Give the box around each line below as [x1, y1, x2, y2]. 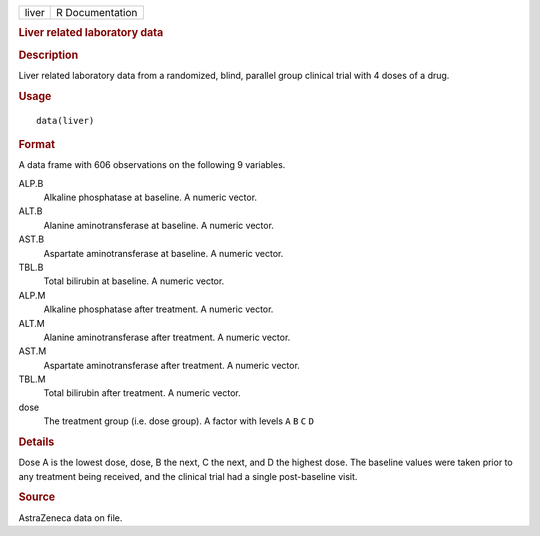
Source [18, 490, 56, 504]
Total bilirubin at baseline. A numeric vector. [43, 275, 225, 287]
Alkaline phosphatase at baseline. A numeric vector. [43, 191, 258, 204]
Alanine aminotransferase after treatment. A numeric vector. [43, 331, 291, 343]
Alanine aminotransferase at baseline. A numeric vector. [43, 219, 275, 231]
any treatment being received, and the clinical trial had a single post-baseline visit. [18, 470, 358, 482]
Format [18, 137, 55, 151]
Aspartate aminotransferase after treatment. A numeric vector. [43, 359, 300, 371]
